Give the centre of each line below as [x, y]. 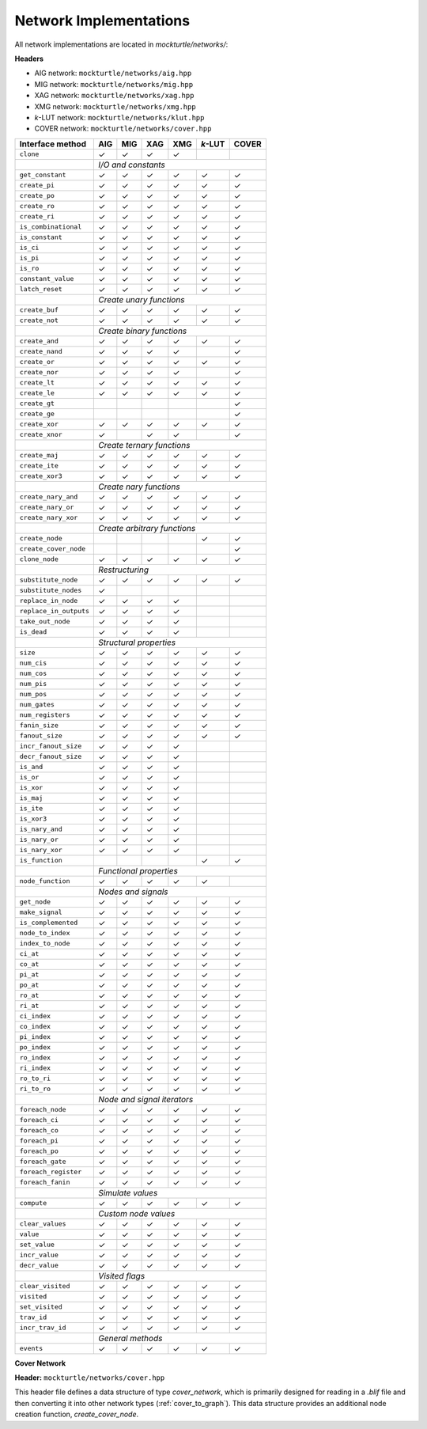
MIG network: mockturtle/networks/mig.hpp [114, 84]
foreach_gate [43, 1162]
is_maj [31, 798]
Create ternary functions [144, 445]
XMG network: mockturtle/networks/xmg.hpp [115, 106]
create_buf [39, 310]
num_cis [33, 663]
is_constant [41, 237]
